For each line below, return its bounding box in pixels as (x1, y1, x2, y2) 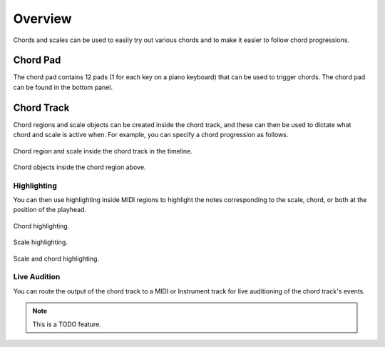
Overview (13, 11, 72, 26)
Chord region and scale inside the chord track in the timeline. (13, 146, 192, 155)
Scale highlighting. (13, 238, 68, 246)
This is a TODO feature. (32, 320, 101, 328)
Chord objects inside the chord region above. (13, 163, 146, 171)
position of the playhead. (13, 206, 87, 214)
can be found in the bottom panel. (13, 83, 113, 91)
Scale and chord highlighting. (13, 254, 100, 263)
